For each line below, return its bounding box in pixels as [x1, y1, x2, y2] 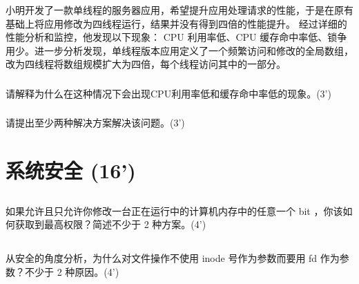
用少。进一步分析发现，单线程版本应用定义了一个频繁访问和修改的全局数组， [6, 43, 353, 57]
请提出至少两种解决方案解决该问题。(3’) [6, 115, 185, 130]
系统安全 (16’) [6, 156, 136, 184]
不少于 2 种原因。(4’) [24, 264, 119, 278]
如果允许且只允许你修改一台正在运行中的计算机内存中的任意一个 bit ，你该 [6, 203, 343, 218]
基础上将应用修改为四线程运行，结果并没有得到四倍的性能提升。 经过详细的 [6, 16, 347, 30]
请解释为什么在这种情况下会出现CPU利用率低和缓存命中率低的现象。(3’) [6, 86, 331, 100]
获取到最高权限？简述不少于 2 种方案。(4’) [14, 217, 206, 231]
